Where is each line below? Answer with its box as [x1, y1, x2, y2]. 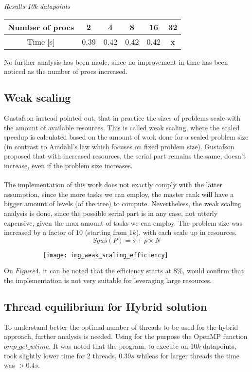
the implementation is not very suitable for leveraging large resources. [4, 275, 212, 285]
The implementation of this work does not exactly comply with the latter [4, 179, 222, 190]
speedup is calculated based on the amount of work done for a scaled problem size [4, 132, 249, 142]
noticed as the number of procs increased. [4, 66, 128, 76]
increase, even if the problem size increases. [4, 160, 133, 170]
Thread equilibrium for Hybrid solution [4, 299, 207, 314]
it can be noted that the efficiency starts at [43, 266, 172, 276]
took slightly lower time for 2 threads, [4, 350, 117, 360]
